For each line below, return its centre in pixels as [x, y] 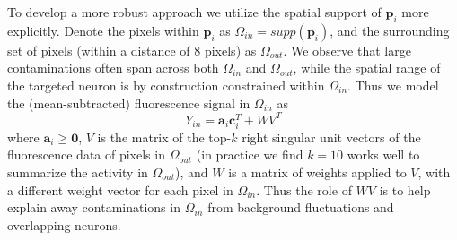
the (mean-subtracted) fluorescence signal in [129, 103]
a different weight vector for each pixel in [120, 189]
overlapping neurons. [64, 224]
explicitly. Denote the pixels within [103, 30]
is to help [405, 189]
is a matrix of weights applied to [317, 172]
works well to [383, 154]
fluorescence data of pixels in [86, 154]
